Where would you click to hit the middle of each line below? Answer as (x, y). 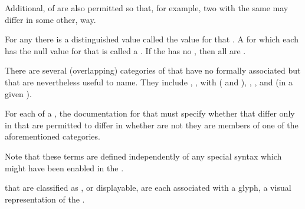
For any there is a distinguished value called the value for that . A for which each (152, 39)
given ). (18, 93)
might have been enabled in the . (64, 167)
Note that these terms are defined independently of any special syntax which (143, 156)
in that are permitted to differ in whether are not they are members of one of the (152, 125)
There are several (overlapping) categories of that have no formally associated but (153, 70)
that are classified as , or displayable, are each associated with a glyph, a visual (148, 188)
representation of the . (45, 199)
